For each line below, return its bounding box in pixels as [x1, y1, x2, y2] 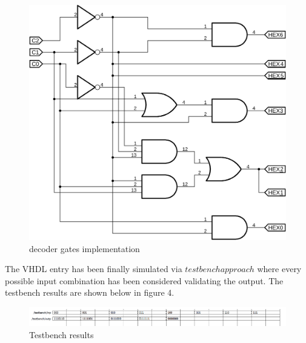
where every [257, 262, 302, 275]
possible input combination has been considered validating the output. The [5, 274, 284, 287]
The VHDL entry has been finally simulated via [5, 262, 182, 275]
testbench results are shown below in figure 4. [5, 286, 175, 299]
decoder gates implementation [29, 242, 140, 255]
